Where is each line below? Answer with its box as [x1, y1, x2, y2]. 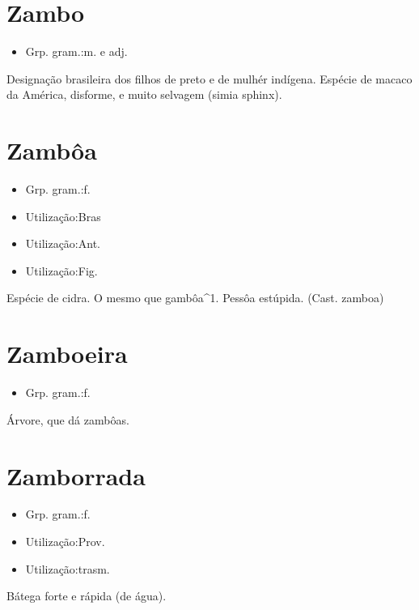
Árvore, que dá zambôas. [6, 411, 129, 428]
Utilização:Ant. [25, 235, 100, 252]
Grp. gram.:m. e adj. [25, 43, 128, 60]
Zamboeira [6, 337, 128, 370]
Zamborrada [6, 459, 146, 492]
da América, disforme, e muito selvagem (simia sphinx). [6, 86, 282, 103]
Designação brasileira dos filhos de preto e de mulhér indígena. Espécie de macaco [6, 70, 413, 87]
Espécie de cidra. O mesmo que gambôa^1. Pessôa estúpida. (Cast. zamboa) [6, 289, 384, 306]
